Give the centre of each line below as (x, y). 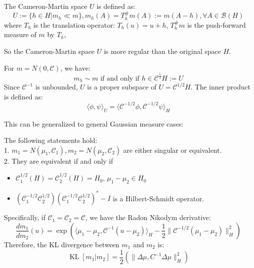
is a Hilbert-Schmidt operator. (158, 198)
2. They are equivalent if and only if (59, 160)
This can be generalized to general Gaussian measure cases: (94, 123)
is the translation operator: (74, 24)
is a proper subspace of (122, 87)
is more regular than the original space (162, 51)
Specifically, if (25, 217)
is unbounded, (57, 87)
